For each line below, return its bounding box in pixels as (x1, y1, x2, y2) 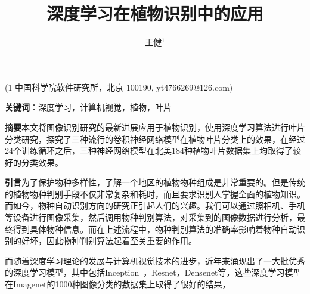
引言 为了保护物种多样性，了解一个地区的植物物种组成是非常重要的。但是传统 (5, 176, 305, 188)
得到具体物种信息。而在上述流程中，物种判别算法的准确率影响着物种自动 (13, 222, 297, 235)
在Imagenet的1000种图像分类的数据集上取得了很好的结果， (5, 278, 231, 290)
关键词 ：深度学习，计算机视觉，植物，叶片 (5, 101, 172, 113)
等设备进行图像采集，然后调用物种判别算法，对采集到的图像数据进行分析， (5, 211, 297, 224)
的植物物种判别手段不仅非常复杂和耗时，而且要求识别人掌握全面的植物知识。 (5, 187, 305, 200)
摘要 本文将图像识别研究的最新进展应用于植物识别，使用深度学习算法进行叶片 (5, 120, 305, 133)
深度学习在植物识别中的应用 (46, 1, 263, 26)
